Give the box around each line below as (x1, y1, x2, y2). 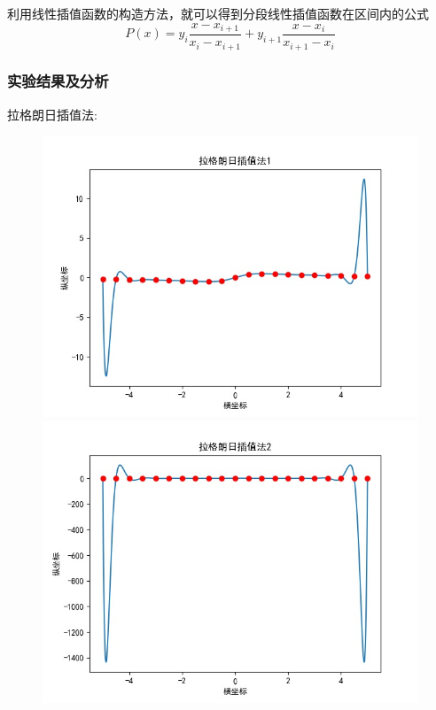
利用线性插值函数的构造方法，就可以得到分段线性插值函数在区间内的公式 (7, 4, 429, 22)
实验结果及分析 (7, 70, 109, 92)
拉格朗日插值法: (7, 104, 97, 123)
